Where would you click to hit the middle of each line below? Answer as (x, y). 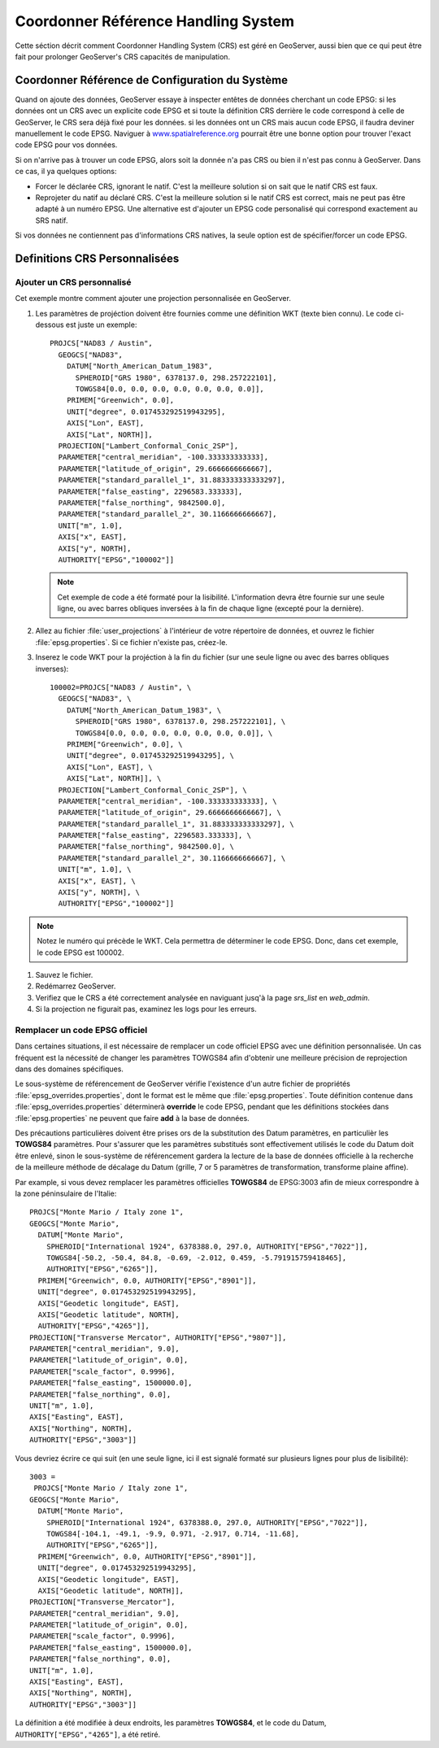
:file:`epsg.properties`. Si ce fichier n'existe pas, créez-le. (131, 642)
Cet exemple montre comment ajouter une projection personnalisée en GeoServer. (153, 299)
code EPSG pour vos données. (66, 145)
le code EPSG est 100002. (80, 952)
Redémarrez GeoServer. (76, 986)
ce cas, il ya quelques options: (66, 172)
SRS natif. (52, 220)
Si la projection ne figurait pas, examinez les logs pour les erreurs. (146, 1009)
